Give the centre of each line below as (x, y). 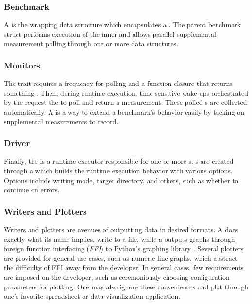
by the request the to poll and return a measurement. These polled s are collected (126, 102)
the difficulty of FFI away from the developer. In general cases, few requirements (124, 267)
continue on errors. (32, 190)
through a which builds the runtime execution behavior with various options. (118, 170)
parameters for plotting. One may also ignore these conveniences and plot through (126, 286)
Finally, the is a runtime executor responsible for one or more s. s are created (119, 161)
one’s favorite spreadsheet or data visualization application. (92, 296)
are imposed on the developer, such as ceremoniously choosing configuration (117, 277)
